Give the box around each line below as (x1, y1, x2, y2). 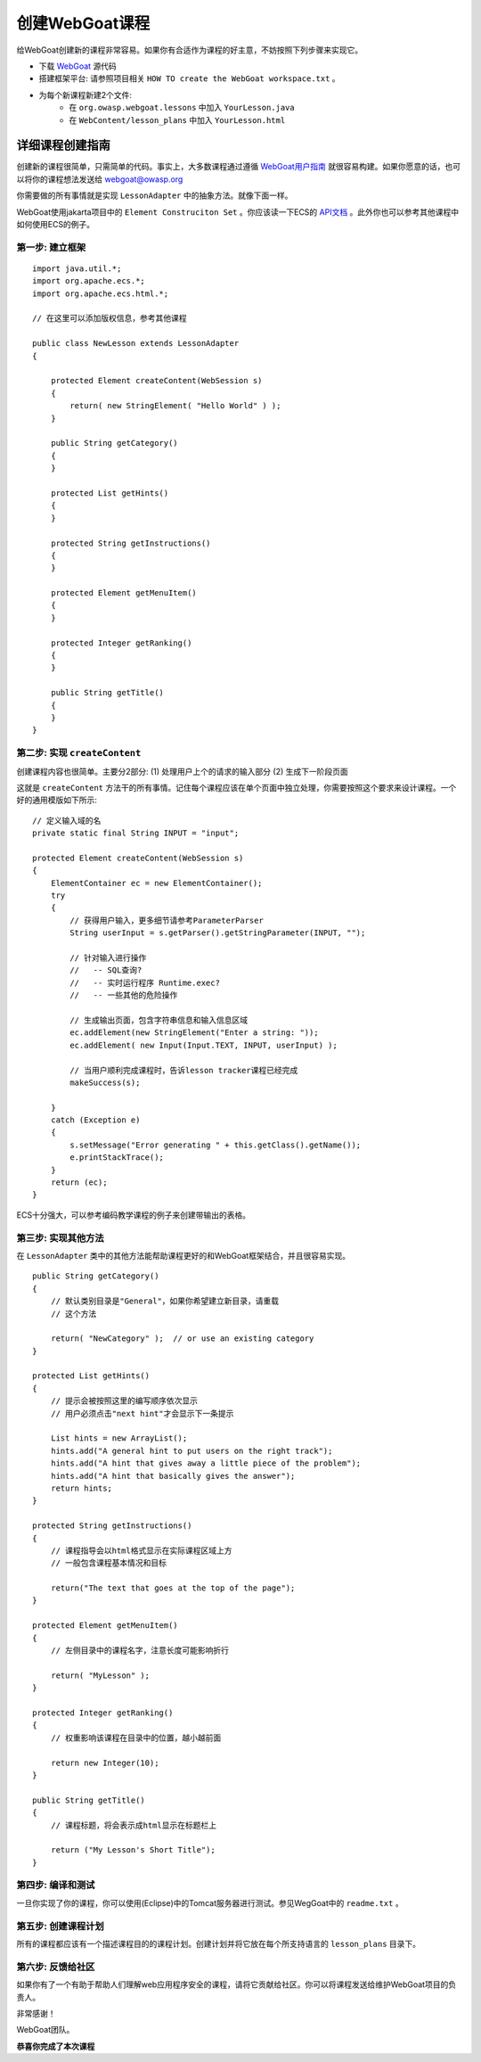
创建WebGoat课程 (16, 13, 151, 33)
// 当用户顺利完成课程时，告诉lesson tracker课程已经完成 (69, 1065, 298, 1075)
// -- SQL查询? (69, 965, 143, 975)
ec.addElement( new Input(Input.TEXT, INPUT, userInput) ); (69, 1039, 338, 1050)
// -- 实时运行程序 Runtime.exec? (69, 977, 220, 988)
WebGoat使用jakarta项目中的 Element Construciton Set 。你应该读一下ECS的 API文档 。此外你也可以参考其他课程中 (16, 206, 460, 218)
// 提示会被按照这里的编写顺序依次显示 (50, 1396, 198, 1406)
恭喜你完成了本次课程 (16, 2041, 95, 2051)
